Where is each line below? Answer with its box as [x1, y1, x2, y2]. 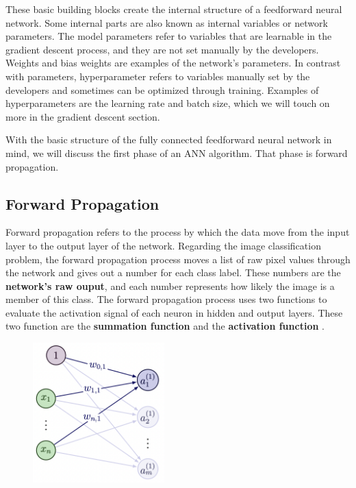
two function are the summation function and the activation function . [5, 319, 325, 333]
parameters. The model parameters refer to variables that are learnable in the [5, 29, 332, 43]
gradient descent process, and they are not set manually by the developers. [5, 42, 319, 56]
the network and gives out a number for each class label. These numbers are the [5, 265, 341, 280]
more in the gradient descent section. [5, 109, 160, 123]
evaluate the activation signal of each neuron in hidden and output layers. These [5, 305, 343, 319]
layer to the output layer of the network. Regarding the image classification [5, 238, 321, 252]
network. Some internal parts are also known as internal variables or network [5, 15, 328, 29]
